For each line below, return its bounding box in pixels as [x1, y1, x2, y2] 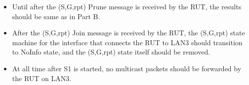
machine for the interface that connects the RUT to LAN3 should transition [12, 37, 243, 47]
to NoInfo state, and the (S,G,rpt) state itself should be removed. [12, 47, 210, 57]
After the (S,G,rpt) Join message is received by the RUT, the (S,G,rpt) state [12, 28, 245, 38]
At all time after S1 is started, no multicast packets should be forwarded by [12, 63, 242, 73]
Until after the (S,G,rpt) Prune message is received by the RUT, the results [12, 1, 242, 11]
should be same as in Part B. [12, 11, 100, 21]
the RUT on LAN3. [12, 73, 72, 83]
